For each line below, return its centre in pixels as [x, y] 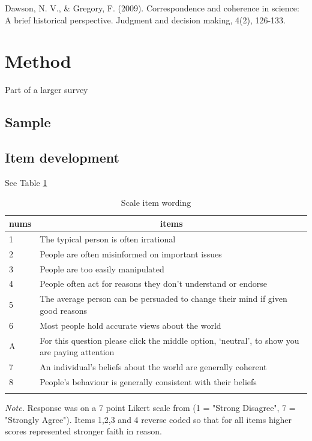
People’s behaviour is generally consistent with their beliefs [148, 381]
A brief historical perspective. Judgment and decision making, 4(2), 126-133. [145, 19]
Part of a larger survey [46, 90]
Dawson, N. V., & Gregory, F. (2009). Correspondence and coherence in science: [152, 8]
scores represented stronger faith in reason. [83, 431]
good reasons [63, 310]
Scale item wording [156, 202]
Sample [28, 122]
